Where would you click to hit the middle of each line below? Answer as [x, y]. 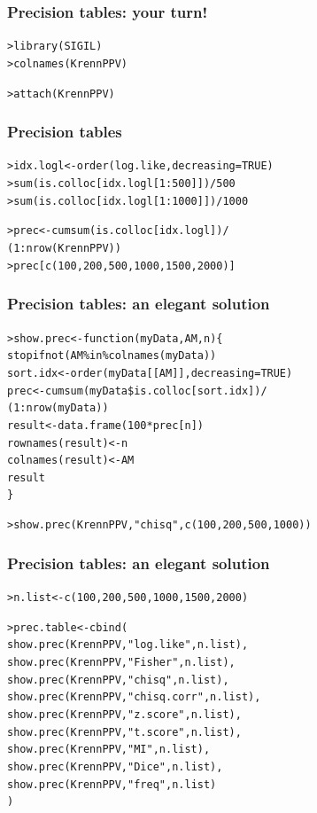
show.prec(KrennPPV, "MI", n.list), [109, 750]
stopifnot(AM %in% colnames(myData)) [112, 356]
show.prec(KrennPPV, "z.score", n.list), [124, 714]
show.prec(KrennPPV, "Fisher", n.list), [121, 662]
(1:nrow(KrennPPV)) [64, 249]
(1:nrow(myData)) [58, 408]
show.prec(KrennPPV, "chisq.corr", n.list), [134, 697]
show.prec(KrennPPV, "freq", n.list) [112, 784]
